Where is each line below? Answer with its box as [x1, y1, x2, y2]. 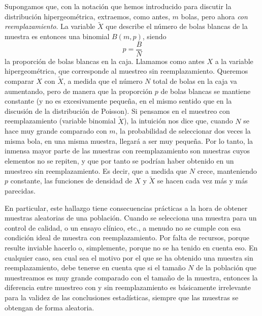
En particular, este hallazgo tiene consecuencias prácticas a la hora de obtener [5, 202, 248, 213]
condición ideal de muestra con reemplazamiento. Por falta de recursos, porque [5, 232, 250, 243]
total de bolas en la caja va [152, 76, 237, 86]
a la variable [215, 55, 253, 66]
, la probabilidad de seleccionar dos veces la [115, 125, 251, 136]
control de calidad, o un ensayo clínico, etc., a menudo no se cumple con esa [5, 222, 241, 233]
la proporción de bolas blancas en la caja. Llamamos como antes [5, 55, 205, 66]
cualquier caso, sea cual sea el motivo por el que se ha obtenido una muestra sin [5, 252, 253, 263]
